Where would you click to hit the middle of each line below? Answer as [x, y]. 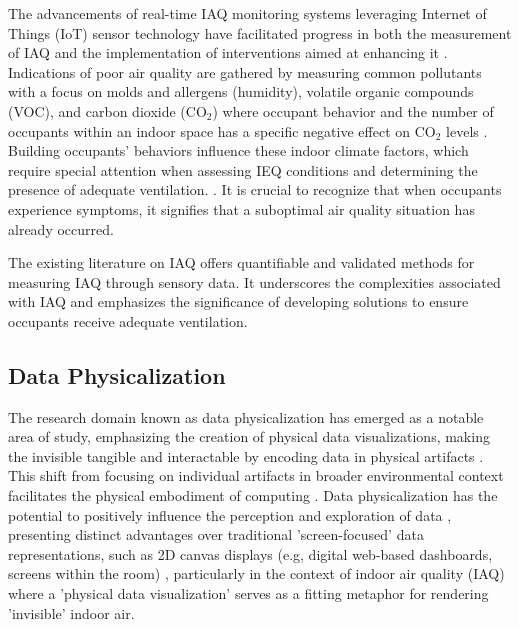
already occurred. [61, 228]
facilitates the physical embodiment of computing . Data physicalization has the [253, 495]
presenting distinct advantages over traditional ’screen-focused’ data [216, 534]
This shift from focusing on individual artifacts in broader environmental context [256, 475]
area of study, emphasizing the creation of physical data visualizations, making [249, 436]
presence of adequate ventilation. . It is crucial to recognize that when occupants [255, 189]
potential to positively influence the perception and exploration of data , [230, 514]
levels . [467, 130]
